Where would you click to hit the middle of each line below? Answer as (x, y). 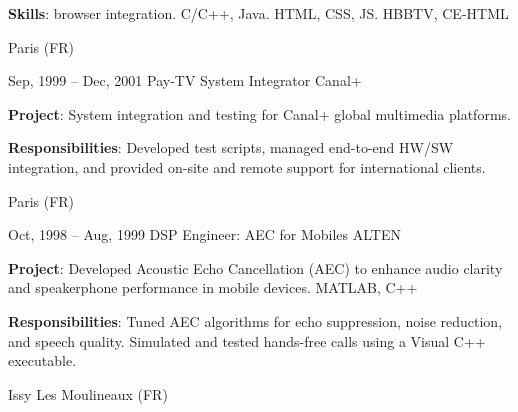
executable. (42, 360)
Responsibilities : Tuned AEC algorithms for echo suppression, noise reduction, (255, 320)
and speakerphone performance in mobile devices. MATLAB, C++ (213, 287)
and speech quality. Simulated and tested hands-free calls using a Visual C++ (247, 340)
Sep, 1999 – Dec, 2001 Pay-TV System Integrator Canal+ (185, 80)
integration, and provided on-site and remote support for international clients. (247, 166)
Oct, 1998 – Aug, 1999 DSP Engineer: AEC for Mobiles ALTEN (204, 234)
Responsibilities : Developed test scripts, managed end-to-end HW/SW (231, 147)
